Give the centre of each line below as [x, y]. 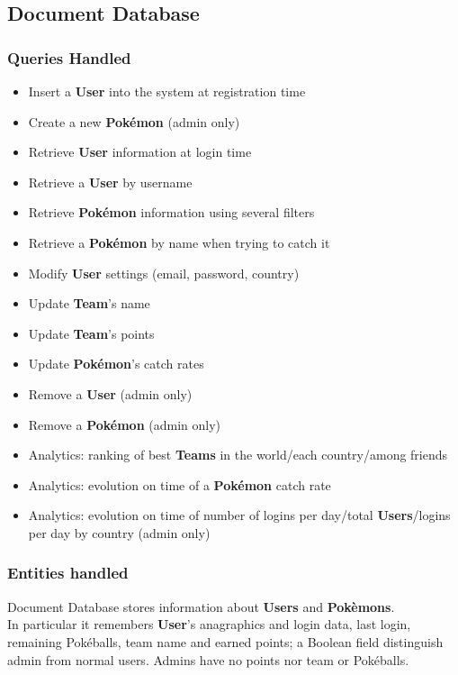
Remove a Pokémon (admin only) [124, 424]
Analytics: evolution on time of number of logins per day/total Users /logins [239, 515]
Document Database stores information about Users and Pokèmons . [201, 606]
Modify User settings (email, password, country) [164, 273]
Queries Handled [69, 57]
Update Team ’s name [89, 303]
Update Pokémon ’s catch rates [116, 364]
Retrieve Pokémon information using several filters [171, 212]
